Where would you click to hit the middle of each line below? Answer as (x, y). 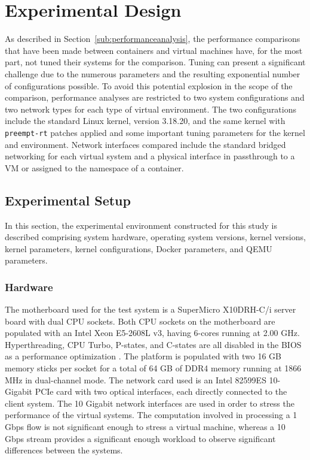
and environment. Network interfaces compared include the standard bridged (145, 144)
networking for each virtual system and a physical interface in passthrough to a (150, 156)
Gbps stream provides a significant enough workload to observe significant (140, 438)
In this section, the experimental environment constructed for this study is (141, 225)
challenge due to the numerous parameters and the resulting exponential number (153, 73)
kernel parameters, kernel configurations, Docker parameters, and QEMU (139, 248)
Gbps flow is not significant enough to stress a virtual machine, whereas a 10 (145, 427)
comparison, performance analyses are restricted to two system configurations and (155, 97)
